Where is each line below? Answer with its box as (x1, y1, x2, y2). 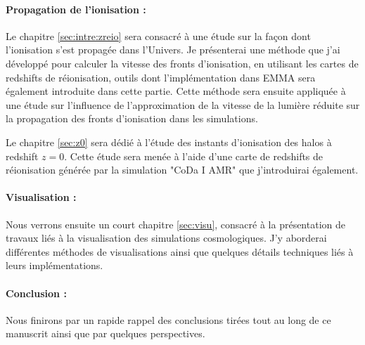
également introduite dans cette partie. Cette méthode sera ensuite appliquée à (6, 84, 346, 98)
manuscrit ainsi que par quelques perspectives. (6, 326, 205, 341)
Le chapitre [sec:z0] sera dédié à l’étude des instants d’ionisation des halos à (6, 134, 332, 149)
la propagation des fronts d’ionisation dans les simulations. (6, 111, 258, 126)
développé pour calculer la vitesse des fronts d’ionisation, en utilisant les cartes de (6, 56, 359, 70)
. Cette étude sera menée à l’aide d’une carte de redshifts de (64, 148, 324, 163)
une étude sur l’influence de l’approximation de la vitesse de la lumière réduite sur (6, 97, 360, 112)
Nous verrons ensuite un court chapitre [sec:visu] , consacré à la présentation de (6, 216, 345, 231)
